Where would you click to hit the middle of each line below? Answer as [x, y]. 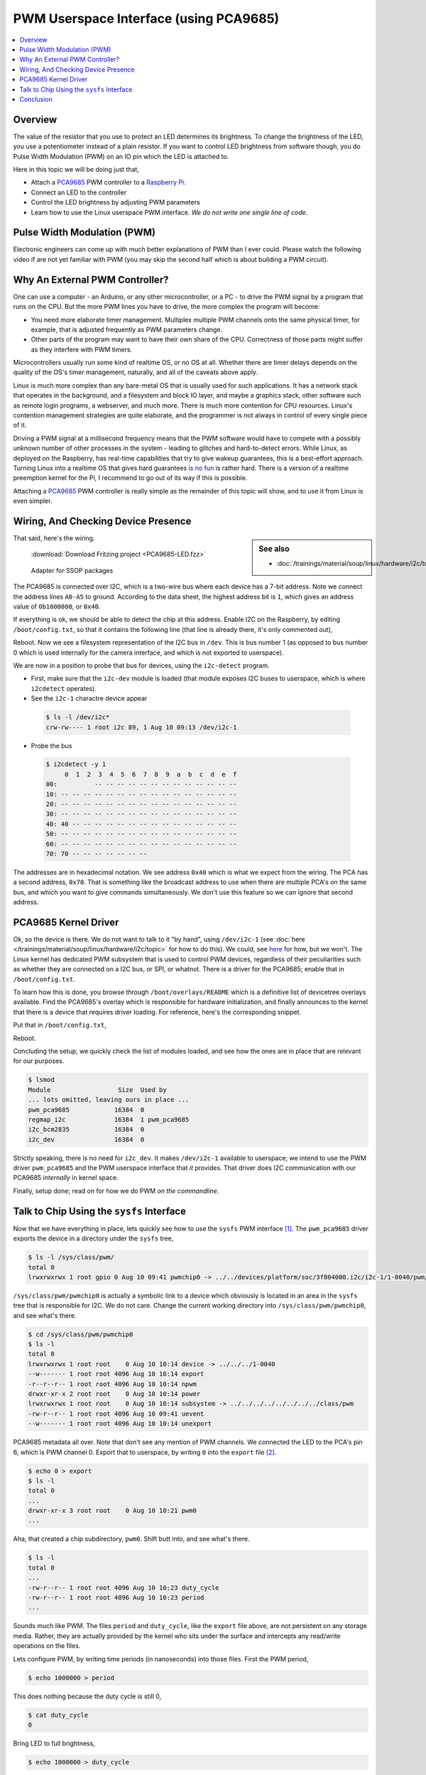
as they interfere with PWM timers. [82, 349]
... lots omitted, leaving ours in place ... [109, 1100]
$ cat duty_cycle [58, 1715]
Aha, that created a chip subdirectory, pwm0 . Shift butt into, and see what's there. [131, 1539]
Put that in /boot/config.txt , [60, 1025]
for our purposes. [39, 1061]
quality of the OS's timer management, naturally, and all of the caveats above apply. [136, 372]
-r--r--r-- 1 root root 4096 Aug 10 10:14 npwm [112, 1384]
